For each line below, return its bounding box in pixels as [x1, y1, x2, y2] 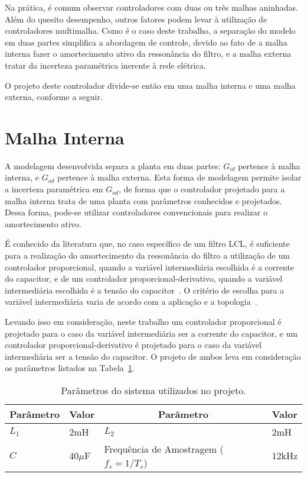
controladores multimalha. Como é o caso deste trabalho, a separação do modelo [5, 24, 296, 37]
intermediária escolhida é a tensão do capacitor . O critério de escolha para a [5, 283, 284, 296]
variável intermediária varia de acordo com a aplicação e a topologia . [5, 295, 257, 308]
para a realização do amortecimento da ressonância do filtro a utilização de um [5, 249, 290, 262]
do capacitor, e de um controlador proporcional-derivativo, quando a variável [5, 272, 283, 285]
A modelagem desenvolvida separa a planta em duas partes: [5, 159, 221, 172]
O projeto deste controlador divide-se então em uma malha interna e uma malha [5, 79, 296, 91]
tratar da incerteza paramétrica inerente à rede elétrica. [5, 59, 206, 71]
